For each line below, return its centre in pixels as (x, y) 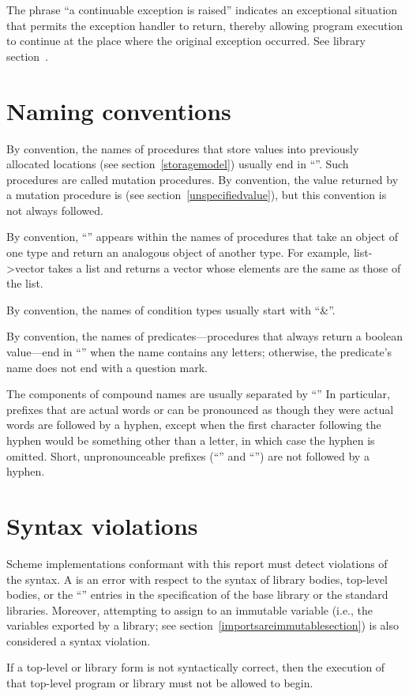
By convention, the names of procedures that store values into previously (183, 148)
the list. (25, 283)
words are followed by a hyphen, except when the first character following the (194, 425)
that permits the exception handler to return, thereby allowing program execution (205, 25)
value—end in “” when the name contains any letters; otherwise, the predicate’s (199, 352)
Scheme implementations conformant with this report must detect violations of (197, 563)
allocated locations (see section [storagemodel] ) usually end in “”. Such (178, 164)
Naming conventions (119, 110)
